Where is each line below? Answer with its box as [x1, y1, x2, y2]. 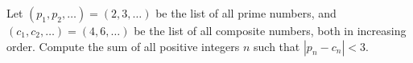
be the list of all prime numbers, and [155, 5, 337, 21]
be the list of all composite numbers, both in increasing [134, 22, 407, 38]
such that [254, 37, 300, 54]
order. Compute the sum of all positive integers [6, 37, 240, 54]
